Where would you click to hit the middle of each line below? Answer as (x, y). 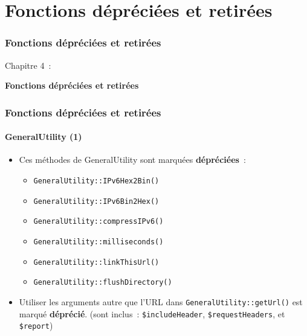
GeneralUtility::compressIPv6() (99, 222)
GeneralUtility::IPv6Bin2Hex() (96, 201)
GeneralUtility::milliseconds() (99, 242)
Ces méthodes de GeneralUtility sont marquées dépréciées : (132, 160)
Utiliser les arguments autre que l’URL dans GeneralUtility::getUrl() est (161, 301)
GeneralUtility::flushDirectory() (103, 283)
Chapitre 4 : (28, 65)
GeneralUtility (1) (44, 137)
